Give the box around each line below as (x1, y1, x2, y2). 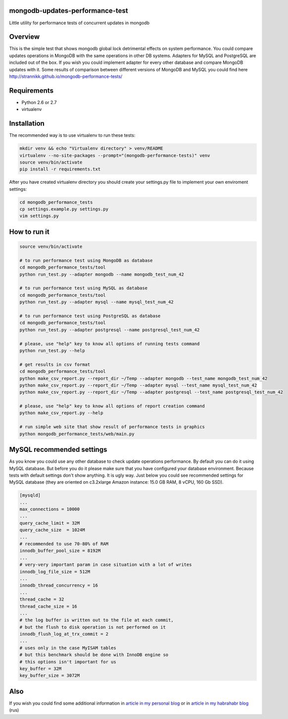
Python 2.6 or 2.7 (21, 99, 57, 105)
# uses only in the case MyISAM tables (19, 645, 116, 651)
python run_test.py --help (19, 347, 85, 353)
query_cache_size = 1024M (19, 527, 85, 533)
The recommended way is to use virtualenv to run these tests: (9, 132, 136, 138)
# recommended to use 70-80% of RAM (19, 541, 109, 547)
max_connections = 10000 (19, 506, 80, 512)
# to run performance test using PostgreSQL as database (19, 313, 161, 319)
